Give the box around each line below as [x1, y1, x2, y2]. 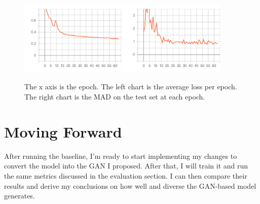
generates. [4, 190, 35, 201]
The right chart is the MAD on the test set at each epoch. [24, 91, 205, 102]
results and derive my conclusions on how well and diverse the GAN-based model [4, 180, 256, 191]
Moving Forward [4, 121, 122, 142]
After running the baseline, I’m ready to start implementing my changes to [4, 150, 237, 161]
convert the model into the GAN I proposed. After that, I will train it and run [4, 160, 248, 171]
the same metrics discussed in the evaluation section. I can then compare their [4, 170, 247, 181]
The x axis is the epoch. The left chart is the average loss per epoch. [24, 81, 237, 92]
